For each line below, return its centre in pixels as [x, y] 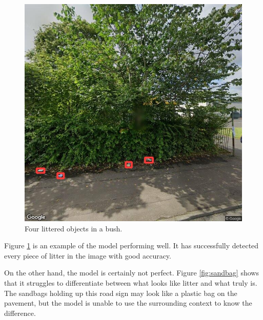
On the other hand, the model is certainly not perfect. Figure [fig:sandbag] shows [131, 273]
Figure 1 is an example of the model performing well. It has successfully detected [131, 246]
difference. [20, 313]
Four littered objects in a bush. [74, 228]
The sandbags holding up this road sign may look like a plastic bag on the [121, 293]
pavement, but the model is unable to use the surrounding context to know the [128, 303]
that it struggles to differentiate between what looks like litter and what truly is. [131, 282]
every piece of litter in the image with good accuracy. [88, 255]
